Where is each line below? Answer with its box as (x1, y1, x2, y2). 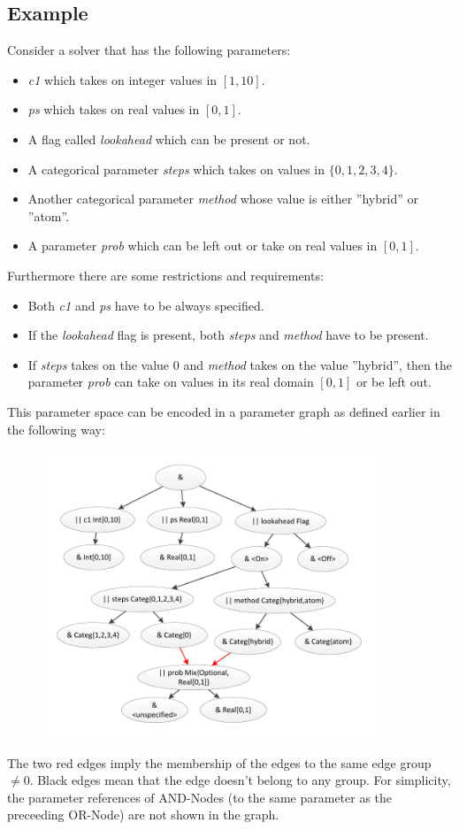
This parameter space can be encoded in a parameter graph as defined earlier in (7, 402, 440, 420)
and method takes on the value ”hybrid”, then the (183, 355, 452, 373)
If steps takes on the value (27, 355, 170, 373)
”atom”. (27, 206, 70, 225)
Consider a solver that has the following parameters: (7, 41, 291, 59)
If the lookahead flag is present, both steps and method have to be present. (27, 326, 429, 344)
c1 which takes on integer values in (27, 70, 218, 88)
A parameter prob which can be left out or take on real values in (27, 236, 378, 255)
